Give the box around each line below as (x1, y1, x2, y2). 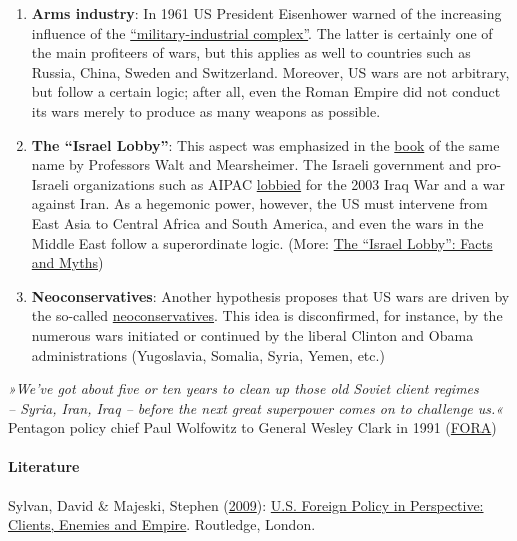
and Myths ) (31, 252, 104, 273)
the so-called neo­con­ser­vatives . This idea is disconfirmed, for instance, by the (31, 305, 503, 326)
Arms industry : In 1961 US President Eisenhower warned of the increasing (31, 3, 502, 23)
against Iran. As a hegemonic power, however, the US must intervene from (31, 193, 488, 214)
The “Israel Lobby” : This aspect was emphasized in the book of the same (31, 134, 500, 155)
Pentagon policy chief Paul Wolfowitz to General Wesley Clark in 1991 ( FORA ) (8, 417, 497, 438)
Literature (8, 456, 80, 477)
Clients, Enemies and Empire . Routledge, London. (8, 514, 316, 535)
